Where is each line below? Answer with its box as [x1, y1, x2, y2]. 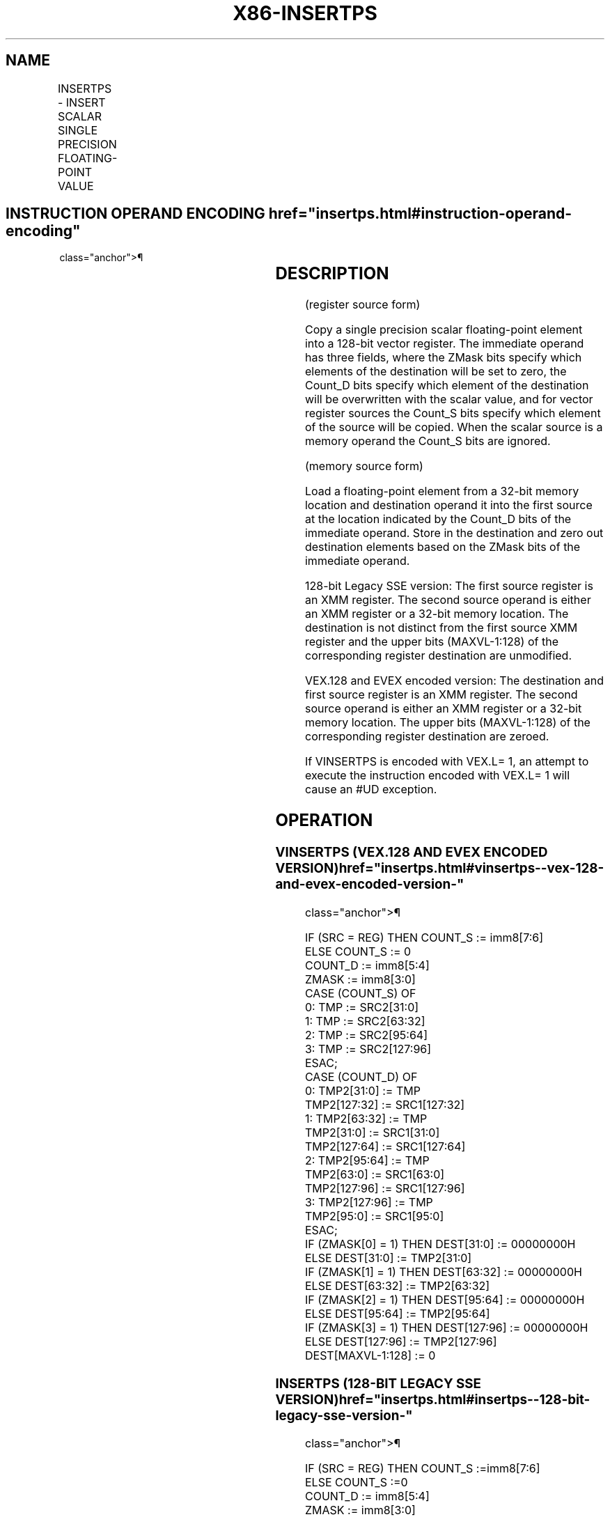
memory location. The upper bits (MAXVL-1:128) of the [304, 715, 591, 730]
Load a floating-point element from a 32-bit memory [304, 484, 579, 499]
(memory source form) [304, 459, 423, 474]
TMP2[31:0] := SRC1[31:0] [304, 1125, 440, 1139]
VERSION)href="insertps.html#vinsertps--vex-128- [275, 860, 604, 877]
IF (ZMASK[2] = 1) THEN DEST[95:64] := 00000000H [304, 1292, 585, 1307]
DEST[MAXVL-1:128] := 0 [304, 1348, 436, 1362]
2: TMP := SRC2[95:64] [304, 1027, 428, 1042]
